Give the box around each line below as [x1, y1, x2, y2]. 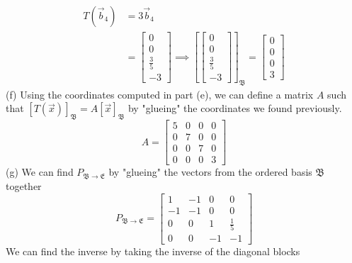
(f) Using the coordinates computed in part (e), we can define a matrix [6, 86, 314, 101]
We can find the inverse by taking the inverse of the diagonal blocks [6, 243, 300, 258]
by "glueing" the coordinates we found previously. [127, 101, 342, 116]
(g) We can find [6, 164, 74, 179]
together [6, 178, 42, 193]
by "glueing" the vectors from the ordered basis [108, 164, 312, 179]
